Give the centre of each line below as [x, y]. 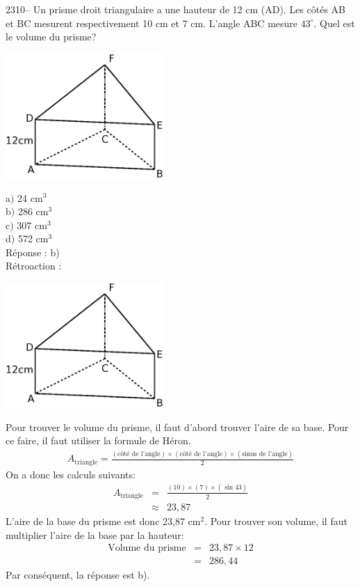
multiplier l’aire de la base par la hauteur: [95, 534]
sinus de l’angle [265, 454]
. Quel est [334, 23]
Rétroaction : [34, 266]
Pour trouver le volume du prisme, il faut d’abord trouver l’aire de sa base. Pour [177, 426]
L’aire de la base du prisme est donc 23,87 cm [103, 521]
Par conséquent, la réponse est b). [78, 575]
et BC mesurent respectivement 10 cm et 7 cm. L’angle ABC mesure [152, 23]
